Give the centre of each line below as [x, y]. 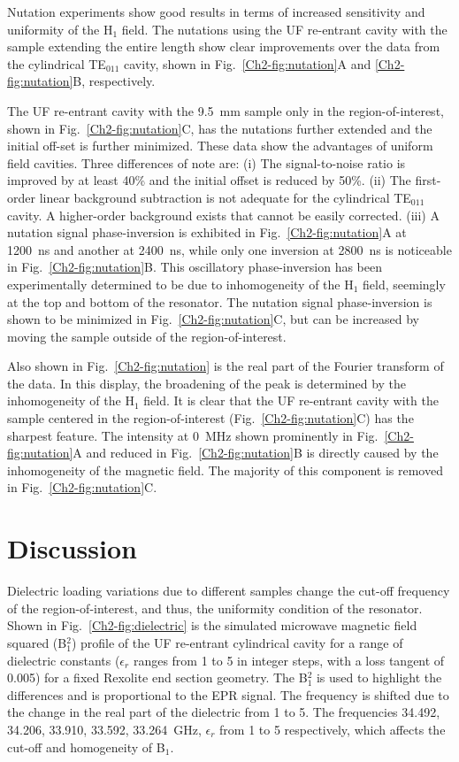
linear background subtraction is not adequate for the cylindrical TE [225, 197]
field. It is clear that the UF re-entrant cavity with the [291, 400]
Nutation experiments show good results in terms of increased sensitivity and [216, 12]
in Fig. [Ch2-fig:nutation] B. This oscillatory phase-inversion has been [195, 267]
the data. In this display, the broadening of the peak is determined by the [207, 383]
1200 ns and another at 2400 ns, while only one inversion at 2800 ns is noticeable [229, 249]
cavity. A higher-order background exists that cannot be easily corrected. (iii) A [223, 215]
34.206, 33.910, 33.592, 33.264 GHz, [104, 729]
